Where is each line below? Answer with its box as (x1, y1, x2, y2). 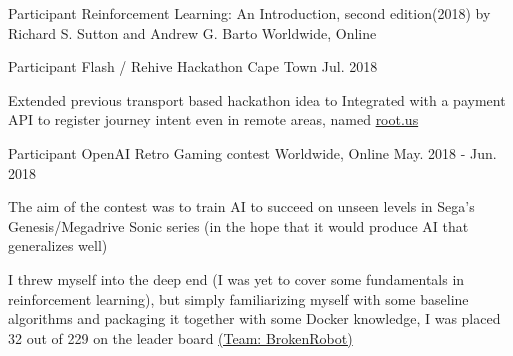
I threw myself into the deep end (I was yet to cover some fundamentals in (8, 268, 465, 289)
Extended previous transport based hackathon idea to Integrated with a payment (8, 89, 506, 110)
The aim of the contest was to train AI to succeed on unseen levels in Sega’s (8, 196, 475, 217)
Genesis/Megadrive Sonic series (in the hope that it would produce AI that (8, 215, 469, 236)
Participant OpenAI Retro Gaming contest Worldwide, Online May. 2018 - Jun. (8, 142, 497, 163)
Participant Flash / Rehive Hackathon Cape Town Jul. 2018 (8, 56, 378, 77)
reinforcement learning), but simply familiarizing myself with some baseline (8, 288, 469, 309)
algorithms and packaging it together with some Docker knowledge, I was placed (8, 308, 501, 329)
